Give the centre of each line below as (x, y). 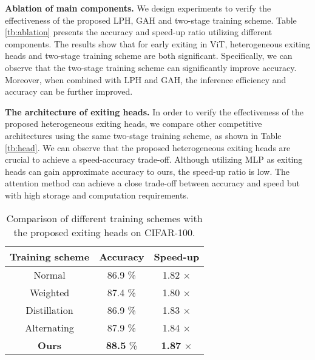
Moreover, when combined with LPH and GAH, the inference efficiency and (146, 79)
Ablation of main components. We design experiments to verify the (138, 8)
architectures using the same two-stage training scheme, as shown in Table (143, 135)
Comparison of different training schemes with (104, 218)
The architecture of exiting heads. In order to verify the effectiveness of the (154, 111)
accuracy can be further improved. (69, 91)
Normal (49, 274)
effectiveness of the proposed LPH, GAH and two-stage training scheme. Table (151, 20)
